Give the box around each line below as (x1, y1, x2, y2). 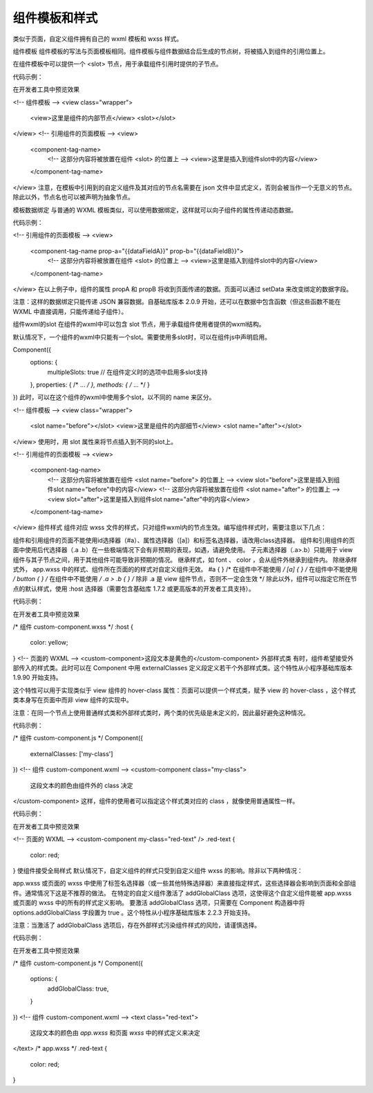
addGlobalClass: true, (47, 984, 109, 993)
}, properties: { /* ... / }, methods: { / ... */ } (30, 380, 150, 389)
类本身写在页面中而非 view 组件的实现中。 (12, 696, 133, 704)
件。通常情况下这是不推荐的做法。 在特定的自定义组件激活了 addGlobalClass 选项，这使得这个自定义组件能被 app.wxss (12, 889, 352, 897)
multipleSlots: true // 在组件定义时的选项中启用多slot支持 (47, 367, 208, 376)
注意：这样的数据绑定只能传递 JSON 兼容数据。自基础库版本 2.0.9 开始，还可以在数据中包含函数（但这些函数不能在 (12, 297, 341, 306)
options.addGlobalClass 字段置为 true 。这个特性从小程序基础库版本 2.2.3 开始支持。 (12, 908, 254, 917)
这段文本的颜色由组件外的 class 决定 (30, 781, 133, 789)
